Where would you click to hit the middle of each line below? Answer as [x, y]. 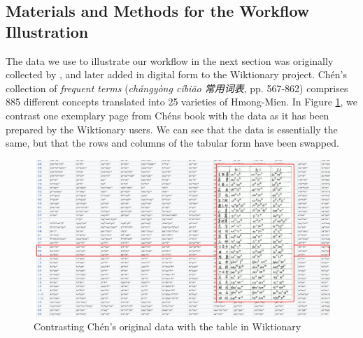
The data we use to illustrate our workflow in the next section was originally [170, 60]
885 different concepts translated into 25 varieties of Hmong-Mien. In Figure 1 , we [182, 102]
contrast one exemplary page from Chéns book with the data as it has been [168, 115]
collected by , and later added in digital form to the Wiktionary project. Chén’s [176, 74]
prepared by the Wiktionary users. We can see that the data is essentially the [172, 129]
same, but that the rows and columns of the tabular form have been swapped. [172, 143]
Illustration [47, 31]
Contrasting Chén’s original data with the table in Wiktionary [168, 326]
